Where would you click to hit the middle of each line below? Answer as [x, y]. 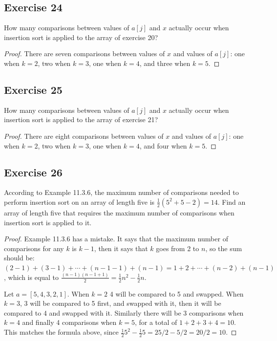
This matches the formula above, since [61, 332]
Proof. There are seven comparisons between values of [85, 53]
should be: [19, 258]
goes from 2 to [178, 248]
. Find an [232, 202]
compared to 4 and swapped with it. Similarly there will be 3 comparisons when [124, 312]
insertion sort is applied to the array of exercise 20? [81, 37]
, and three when [165, 63]
